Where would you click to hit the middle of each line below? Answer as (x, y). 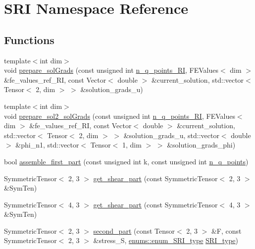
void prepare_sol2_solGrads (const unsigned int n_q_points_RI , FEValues (120, 116)
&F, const (226, 230)
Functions (29, 39)
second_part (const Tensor (134, 230)
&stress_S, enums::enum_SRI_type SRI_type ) (166, 240)
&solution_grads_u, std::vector (171, 135)
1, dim (132, 145)
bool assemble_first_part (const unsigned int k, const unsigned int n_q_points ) (126, 161)
